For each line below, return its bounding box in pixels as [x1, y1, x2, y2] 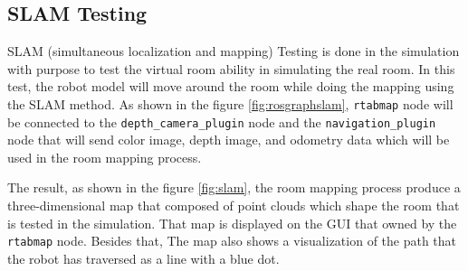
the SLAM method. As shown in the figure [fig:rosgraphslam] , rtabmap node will [7, 94, 454, 113]
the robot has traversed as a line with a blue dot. [7, 248, 280, 267]
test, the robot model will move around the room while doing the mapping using [7, 77, 454, 96]
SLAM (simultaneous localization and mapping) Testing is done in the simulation [7, 42, 460, 61]
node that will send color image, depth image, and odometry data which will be [7, 130, 450, 149]
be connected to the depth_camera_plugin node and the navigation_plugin [7, 112, 436, 131]
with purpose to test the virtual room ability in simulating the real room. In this [7, 59, 455, 78]
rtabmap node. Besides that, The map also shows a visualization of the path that [7, 231, 457, 250]
